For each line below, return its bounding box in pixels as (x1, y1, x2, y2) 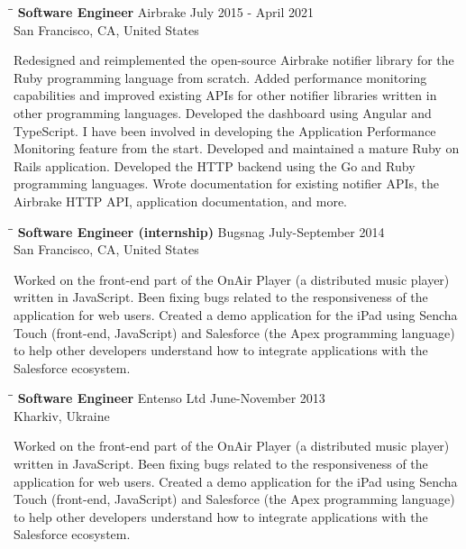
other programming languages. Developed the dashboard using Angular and (14, 103, 432, 122)
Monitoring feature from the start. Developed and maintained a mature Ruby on (14, 139, 460, 158)
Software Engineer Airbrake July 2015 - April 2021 (17, 3, 314, 21)
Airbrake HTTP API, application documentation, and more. (14, 191, 347, 210)
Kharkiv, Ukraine (14, 406, 110, 425)
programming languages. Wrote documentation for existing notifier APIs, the (14, 174, 439, 193)
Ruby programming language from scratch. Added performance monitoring (14, 68, 427, 87)
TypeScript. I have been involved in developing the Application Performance (14, 121, 436, 140)
